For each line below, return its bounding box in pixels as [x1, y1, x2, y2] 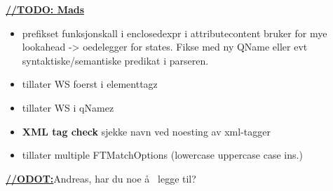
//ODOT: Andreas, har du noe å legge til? [6, 171, 196, 185]
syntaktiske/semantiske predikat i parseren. [22, 53, 209, 67]
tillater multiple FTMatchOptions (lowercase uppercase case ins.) [22, 147, 303, 162]
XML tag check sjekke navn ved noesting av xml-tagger [22, 124, 271, 138]
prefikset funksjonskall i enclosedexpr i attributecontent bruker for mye [22, 25, 327, 40]
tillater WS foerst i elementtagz [22, 77, 158, 91]
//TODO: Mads [6, 2, 85, 16]
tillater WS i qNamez [22, 100, 114, 114]
